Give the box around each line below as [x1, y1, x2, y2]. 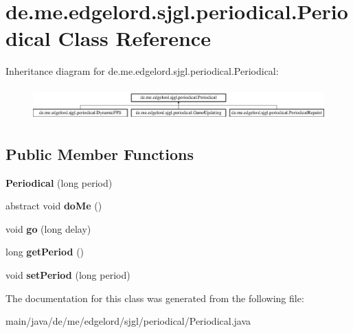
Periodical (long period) [5, 175, 113, 190]
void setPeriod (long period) [5, 268, 130, 282]
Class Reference [58, 24, 211, 52]
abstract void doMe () [5, 198, 102, 213]
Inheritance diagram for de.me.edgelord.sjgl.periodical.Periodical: [5, 64, 279, 78]
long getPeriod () [5, 244, 84, 259]
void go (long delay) [5, 221, 91, 236]
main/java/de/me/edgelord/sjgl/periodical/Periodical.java [5, 314, 251, 328]
